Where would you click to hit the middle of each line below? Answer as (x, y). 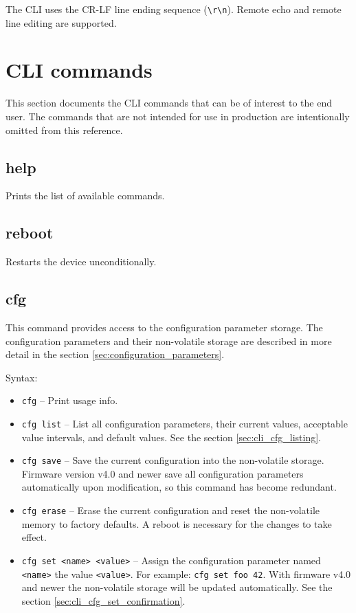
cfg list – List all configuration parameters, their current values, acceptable (185, 423)
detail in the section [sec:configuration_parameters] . (115, 354)
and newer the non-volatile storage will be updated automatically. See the (177, 587)
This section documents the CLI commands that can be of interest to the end (169, 103)
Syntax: (22, 377)
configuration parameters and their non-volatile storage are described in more (169, 341)
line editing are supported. (61, 22)
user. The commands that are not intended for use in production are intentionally (178, 116)
